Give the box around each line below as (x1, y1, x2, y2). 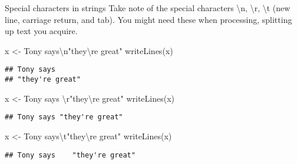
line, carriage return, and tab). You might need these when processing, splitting (5, 13, 292, 25)
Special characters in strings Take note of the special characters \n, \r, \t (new (5, 2, 291, 14)
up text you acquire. (5, 25, 78, 37)
